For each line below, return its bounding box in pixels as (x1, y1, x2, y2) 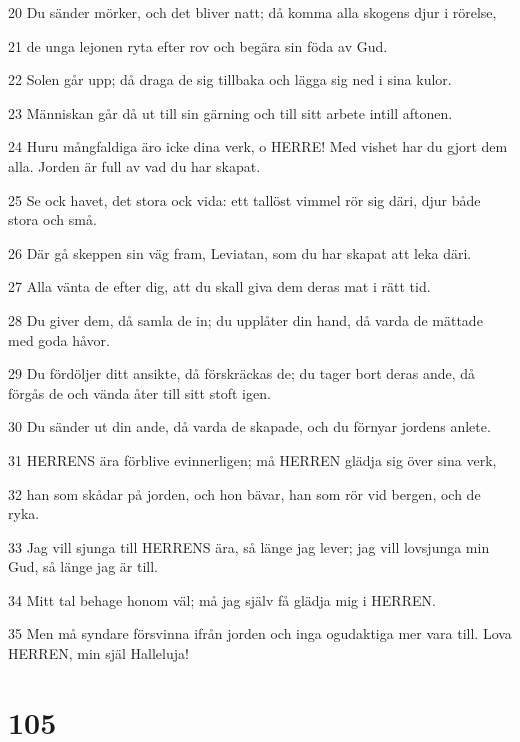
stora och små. (8, 209, 97, 230)
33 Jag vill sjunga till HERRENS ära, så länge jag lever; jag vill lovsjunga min (8, 536, 490, 557)
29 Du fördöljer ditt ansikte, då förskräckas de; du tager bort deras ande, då (8, 363, 476, 384)
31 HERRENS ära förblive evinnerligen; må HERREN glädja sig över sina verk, (8, 449, 497, 470)
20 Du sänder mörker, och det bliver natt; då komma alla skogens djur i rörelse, (8, 2, 497, 22)
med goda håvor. (8, 329, 110, 350)
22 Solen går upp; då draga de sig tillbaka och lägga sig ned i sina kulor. (8, 69, 452, 90)
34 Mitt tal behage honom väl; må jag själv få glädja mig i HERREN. (8, 589, 436, 610)
